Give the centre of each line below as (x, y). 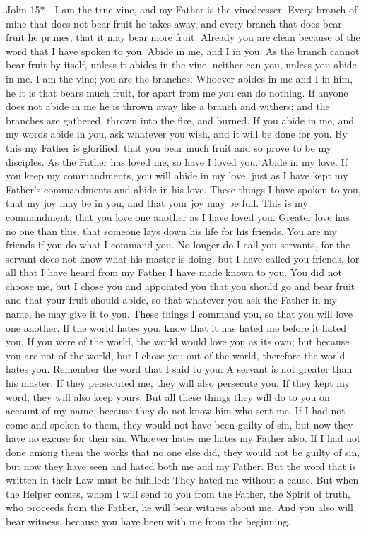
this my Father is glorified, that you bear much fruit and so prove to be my (169, 147)
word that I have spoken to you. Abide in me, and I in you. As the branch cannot (183, 50)
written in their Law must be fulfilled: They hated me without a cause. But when (182, 480)
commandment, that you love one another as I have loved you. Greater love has (178, 216)
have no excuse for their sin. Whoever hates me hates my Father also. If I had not (183, 438)
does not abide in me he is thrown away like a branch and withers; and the (168, 106)
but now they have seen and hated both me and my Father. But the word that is (181, 466)
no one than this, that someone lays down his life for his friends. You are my (171, 230)
